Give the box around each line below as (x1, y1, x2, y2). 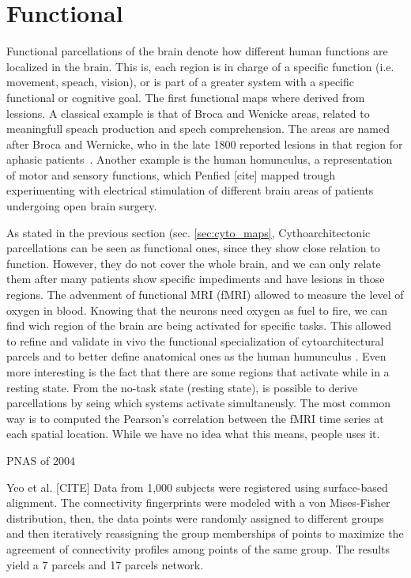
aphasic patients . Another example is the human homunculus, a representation (6, 151, 393, 168)
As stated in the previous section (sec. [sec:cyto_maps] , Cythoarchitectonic (6, 224, 371, 240)
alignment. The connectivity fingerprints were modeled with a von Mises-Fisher (6, 494, 390, 511)
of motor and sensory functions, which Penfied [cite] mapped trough (6, 166, 335, 183)
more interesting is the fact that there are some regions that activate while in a (6, 364, 390, 380)
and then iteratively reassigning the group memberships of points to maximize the (6, 525, 404, 542)
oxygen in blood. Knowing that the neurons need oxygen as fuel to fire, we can (6, 301, 388, 318)
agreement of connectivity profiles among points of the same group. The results (6, 540, 390, 557)
